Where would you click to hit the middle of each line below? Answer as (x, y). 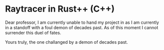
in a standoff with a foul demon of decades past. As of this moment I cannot (82, 27)
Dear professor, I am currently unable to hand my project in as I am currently (82, 22)
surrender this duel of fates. (33, 33)
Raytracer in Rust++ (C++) (60, 9)
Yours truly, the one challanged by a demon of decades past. (67, 42)
